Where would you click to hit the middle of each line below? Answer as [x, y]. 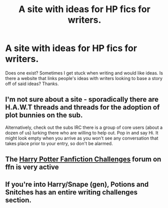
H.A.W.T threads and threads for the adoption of [82, 108]
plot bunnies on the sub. [44, 115]
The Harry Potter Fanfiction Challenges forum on [83, 159]
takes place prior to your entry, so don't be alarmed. [59, 143]
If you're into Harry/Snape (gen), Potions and [77, 184]
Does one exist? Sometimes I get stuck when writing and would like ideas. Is [84, 73]
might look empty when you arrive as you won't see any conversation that [82, 138]
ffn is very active [32, 167]
